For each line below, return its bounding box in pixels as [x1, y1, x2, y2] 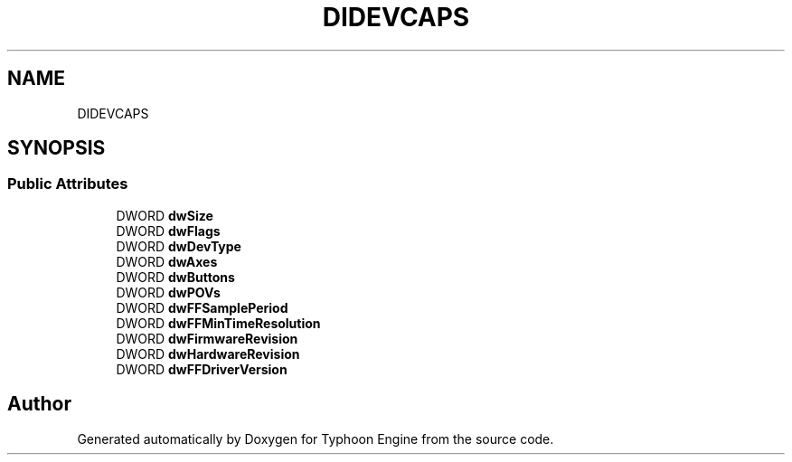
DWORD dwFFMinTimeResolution [116, 315, 321, 331]
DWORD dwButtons [116, 269, 235, 285]
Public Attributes [7, 174, 128, 193]
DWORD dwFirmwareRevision [116, 330, 298, 346]
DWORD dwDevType [116, 238, 241, 254]
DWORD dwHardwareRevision [116, 345, 300, 362]
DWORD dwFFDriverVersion [116, 361, 288, 377]
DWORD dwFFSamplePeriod [116, 299, 288, 316]
